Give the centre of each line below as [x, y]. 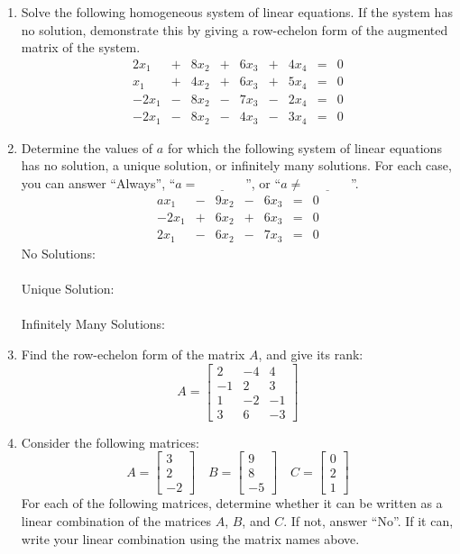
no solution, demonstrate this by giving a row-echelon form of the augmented [235, 29]
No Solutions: [58, 253]
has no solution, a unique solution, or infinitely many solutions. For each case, [236, 165]
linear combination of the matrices [116, 520]
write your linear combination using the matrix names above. [190, 538]
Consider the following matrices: [110, 442]
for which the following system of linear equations [304, 147]
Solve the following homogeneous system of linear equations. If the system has [237, 12]
